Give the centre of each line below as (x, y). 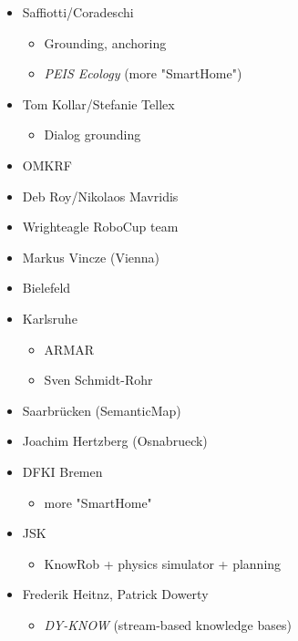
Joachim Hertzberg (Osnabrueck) (115, 441)
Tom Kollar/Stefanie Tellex (98, 103)
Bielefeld (46, 288)
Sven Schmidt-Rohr (98, 380)
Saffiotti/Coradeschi (78, 12)
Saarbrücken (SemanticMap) (102, 410)
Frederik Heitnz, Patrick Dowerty (115, 594)
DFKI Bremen (62, 471)
